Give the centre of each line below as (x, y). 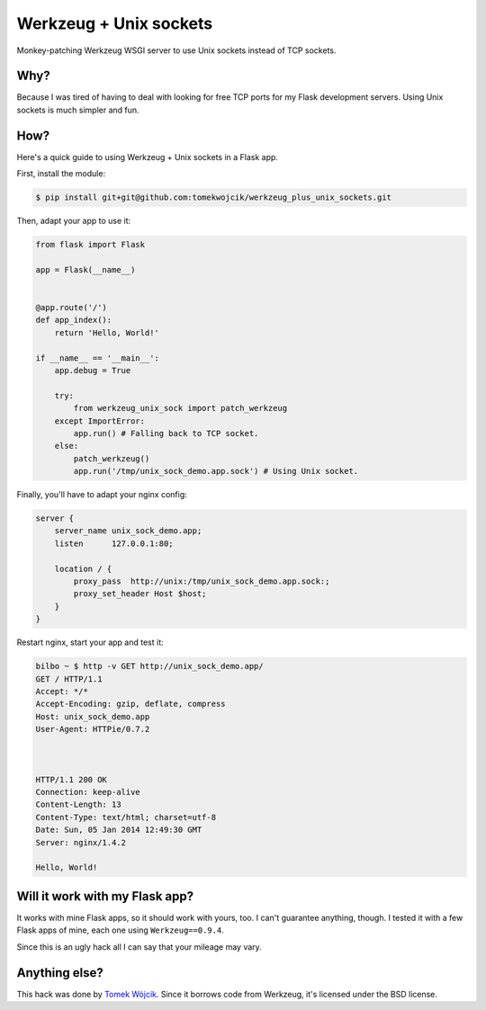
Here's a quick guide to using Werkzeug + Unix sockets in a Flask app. (148, 156)
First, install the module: (61, 174)
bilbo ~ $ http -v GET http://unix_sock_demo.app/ (150, 666)
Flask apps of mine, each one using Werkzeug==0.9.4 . (120, 930)
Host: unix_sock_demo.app (93, 716)
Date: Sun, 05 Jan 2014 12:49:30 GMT (119, 830)
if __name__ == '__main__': (97, 358)
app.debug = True (93, 370)
